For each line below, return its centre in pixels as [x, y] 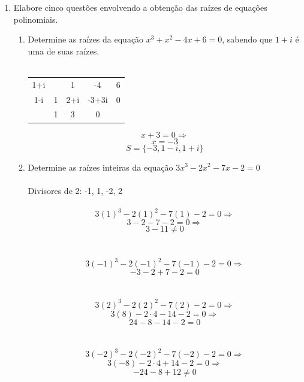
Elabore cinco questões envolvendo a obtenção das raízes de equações [140, 7]
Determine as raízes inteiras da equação [100, 167]
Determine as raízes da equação [86, 39]
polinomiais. [36, 19]
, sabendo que [247, 39]
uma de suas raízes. [64, 51]
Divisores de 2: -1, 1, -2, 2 [75, 190]
